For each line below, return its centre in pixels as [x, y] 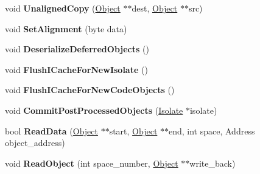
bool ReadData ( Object [51, 130]
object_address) [35, 143]
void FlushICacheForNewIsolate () [76, 69]
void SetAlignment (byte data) [66, 28]
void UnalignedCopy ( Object [63, 8]
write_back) [213, 163]
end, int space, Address [212, 130]
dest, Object [155, 8]
